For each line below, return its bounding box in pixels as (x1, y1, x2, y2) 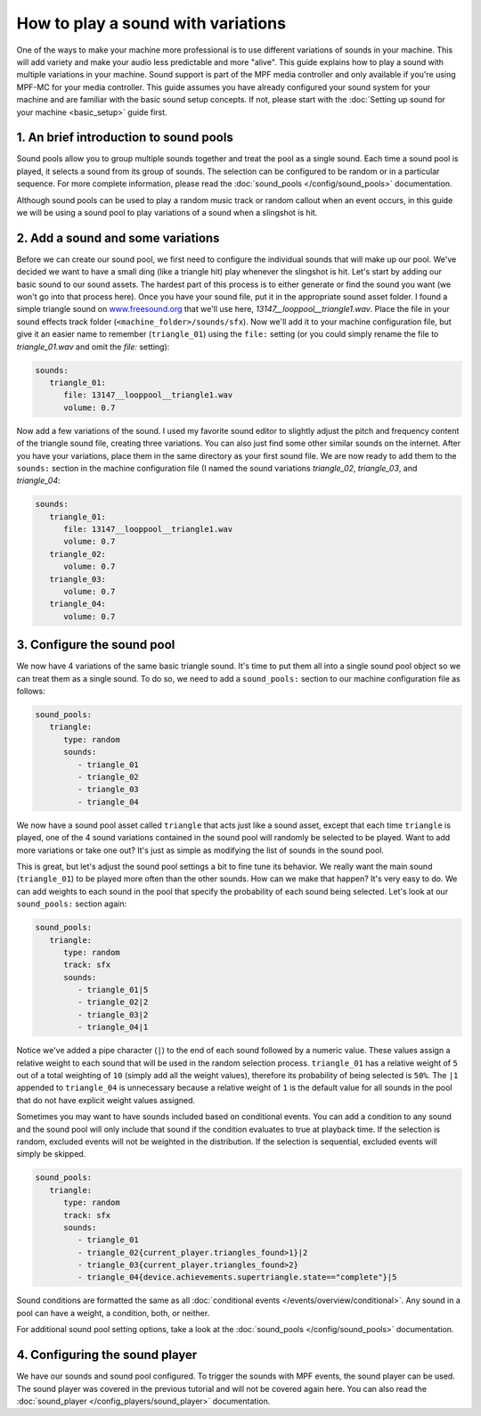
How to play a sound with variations (16, 13, 287, 33)
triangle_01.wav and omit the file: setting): (16, 341, 170, 352)
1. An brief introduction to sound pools (16, 130, 233, 145)
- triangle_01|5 (77, 985, 149, 995)
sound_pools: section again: (16, 898, 127, 909)
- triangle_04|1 (77, 1022, 149, 1033)
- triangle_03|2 (77, 1010, 149, 1019)
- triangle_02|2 (77, 997, 149, 1007)
